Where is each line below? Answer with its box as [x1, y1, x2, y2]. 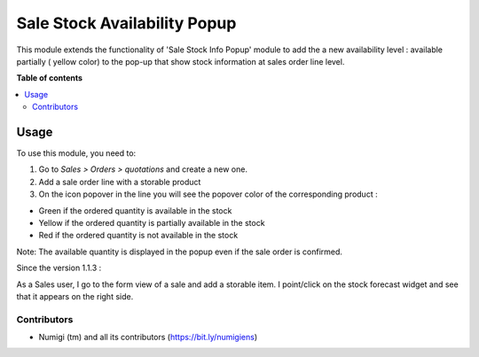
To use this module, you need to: [16, 148, 137, 159]
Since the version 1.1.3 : [16, 262, 102, 274]
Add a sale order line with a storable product [38, 176, 201, 187]
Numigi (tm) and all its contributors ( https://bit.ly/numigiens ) [38, 332, 258, 343]
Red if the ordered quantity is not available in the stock [38, 230, 239, 241]
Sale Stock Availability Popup [16, 13, 237, 33]
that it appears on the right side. [16, 291, 134, 301]
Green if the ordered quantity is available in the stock [38, 205, 232, 216]
